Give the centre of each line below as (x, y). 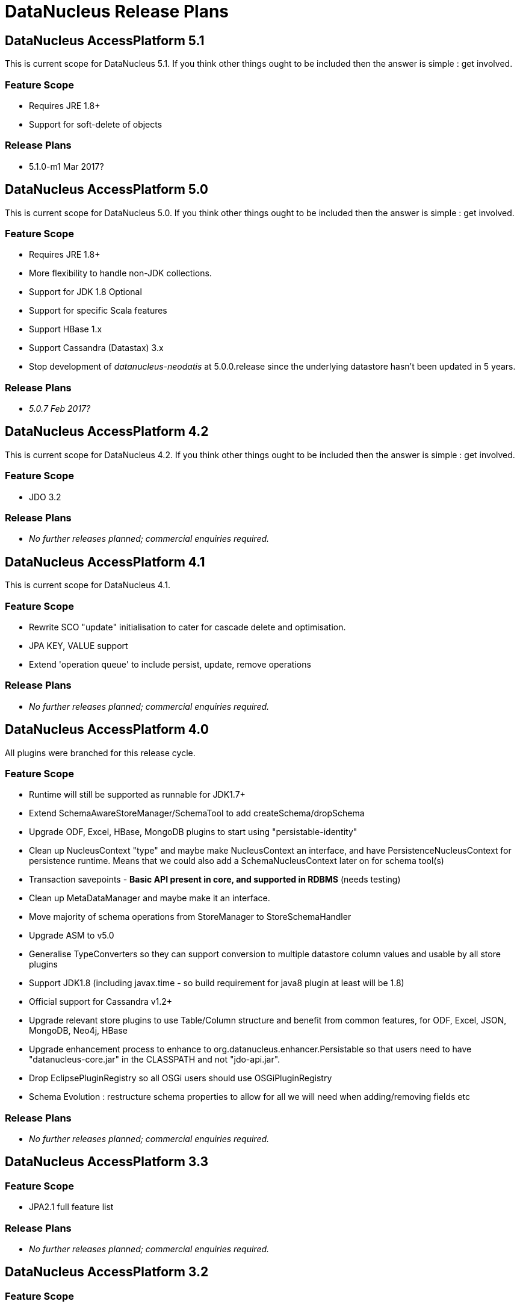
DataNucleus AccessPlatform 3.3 (107, 1162)
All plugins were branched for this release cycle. (100, 753)
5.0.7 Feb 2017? (60, 409)
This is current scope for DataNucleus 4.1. (88, 585)
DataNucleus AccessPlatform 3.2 (107, 1272)
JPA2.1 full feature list (71, 1207)
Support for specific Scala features (98, 311)
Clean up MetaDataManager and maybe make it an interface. (150, 898)
